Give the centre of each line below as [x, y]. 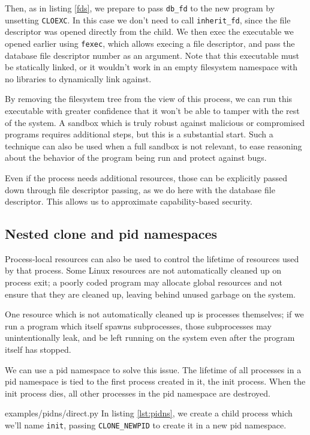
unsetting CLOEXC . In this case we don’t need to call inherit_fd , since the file [148, 19]
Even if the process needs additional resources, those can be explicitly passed [146, 177]
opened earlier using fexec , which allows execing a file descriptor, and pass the [150, 43]
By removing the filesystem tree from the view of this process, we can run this [149, 99]
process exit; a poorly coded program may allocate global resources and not [144, 282]
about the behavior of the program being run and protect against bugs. [136, 157]
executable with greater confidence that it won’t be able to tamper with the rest [152, 110]
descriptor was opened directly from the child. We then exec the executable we [149, 31]
